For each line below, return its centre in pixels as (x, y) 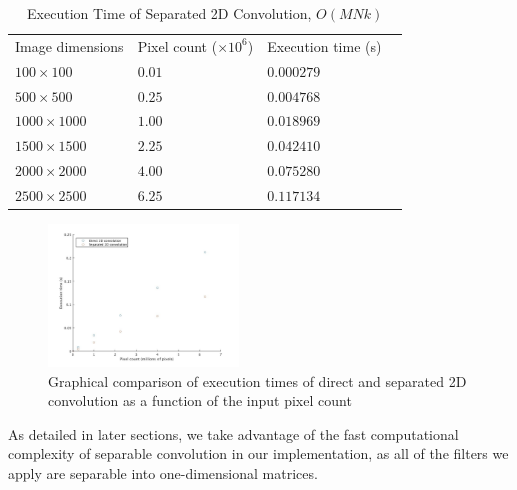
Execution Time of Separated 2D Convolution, (169, 13)
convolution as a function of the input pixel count (200, 400)
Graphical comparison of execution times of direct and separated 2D (257, 380)
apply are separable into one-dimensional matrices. (163, 473)
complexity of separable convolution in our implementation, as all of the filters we (258, 453)
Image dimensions (69, 45)
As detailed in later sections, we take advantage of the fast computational (233, 433)
